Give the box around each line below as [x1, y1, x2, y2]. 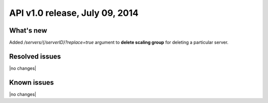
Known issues [9, 78, 54, 87]
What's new [9, 26, 47, 35]
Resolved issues [9, 52, 62, 60]
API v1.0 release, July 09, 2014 [9, 7, 139, 18]
